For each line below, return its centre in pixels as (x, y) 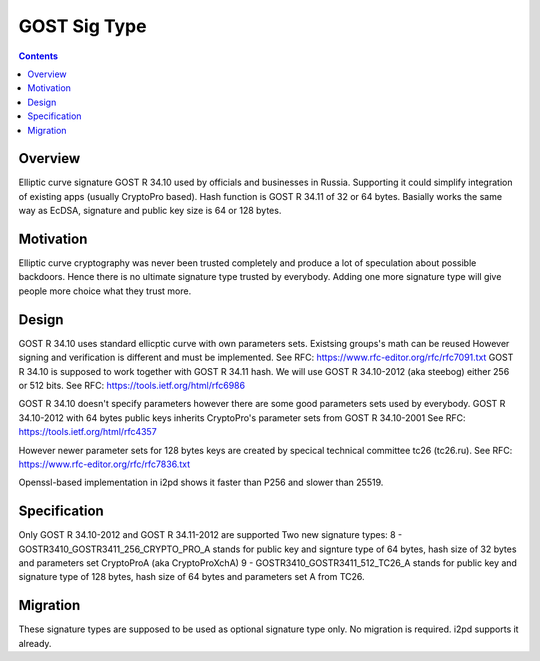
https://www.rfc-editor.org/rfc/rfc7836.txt (104, 464)
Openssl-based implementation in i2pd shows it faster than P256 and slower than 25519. (201, 482)
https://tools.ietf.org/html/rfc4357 (87, 432)
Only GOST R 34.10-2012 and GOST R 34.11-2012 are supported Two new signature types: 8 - (210, 535)
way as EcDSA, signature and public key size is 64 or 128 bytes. (150, 211)
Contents (38, 56)
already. (35, 643)
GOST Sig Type (82, 26)
